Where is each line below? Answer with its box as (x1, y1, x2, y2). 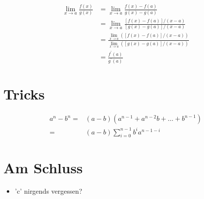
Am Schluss (3, 157, 83, 177)
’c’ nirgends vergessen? (15, 185, 83, 196)
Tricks (3, 84, 45, 104)
